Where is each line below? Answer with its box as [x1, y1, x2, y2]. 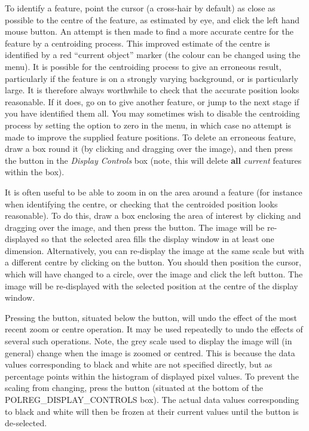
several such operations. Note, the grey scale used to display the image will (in [5, 335, 292, 347]
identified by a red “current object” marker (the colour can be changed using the [5, 48, 301, 61]
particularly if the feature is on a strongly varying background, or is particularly [5, 72, 299, 84]
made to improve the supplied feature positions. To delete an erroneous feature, [5, 130, 296, 143]
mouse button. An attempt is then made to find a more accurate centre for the [5, 25, 293, 38]
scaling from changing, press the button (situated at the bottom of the [5, 381, 264, 394]
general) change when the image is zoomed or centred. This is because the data [5, 346, 295, 359]
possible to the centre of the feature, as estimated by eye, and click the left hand [5, 13, 300, 26]
